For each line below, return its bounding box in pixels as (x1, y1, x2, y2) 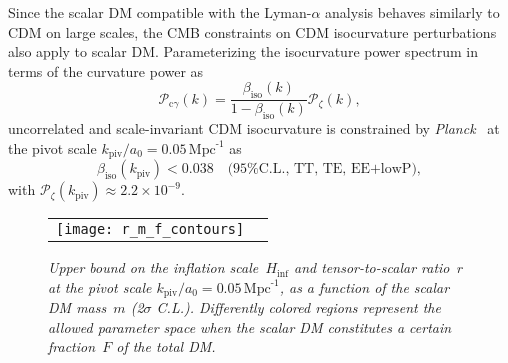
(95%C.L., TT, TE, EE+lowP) (227, 162, 417, 177)
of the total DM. (116, 336, 216, 357)
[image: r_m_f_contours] (56, 221, 245, 238)
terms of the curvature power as (8, 60, 204, 81)
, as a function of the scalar (279, 276, 450, 297)
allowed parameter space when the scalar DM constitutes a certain (48, 316, 452, 337)
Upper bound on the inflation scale (48, 257, 259, 278)
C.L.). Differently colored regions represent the (156, 297, 441, 318)
